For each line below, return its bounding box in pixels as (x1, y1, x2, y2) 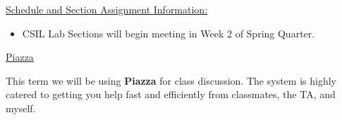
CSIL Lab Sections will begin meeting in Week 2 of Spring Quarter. (22, 25, 315, 40)
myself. (6, 100, 36, 115)
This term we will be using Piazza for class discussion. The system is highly (6, 73, 336, 88)
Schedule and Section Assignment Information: (6, 2, 208, 16)
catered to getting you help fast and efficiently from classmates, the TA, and (6, 87, 336, 102)
